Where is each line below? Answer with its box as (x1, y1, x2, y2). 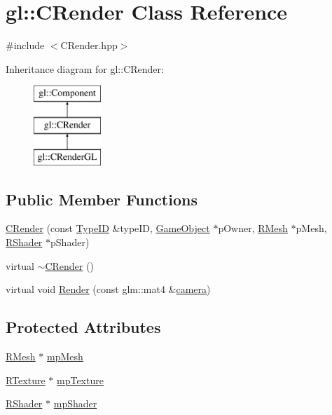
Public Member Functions (6, 188, 198, 210)
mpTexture (56, 372, 104, 387)
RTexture (6, 372, 46, 387)
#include (6, 38, 45, 53)
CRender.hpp (60, 38, 118, 53)
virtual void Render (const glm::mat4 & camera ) (6, 282, 211, 297)
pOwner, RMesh (218, 221, 288, 236)
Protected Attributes (6, 316, 161, 338)
